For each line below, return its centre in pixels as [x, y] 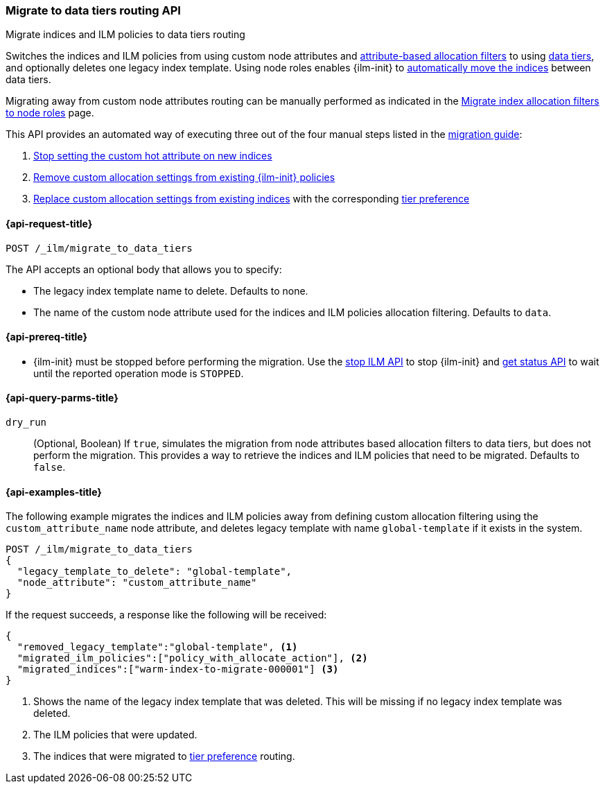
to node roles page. [50, 113]
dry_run [26, 423]
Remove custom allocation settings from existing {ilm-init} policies [184, 177]
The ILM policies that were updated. [115, 735]
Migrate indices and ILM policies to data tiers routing [125, 35]
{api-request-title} [49, 223]
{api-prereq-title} [47, 337]
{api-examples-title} [54, 492]
